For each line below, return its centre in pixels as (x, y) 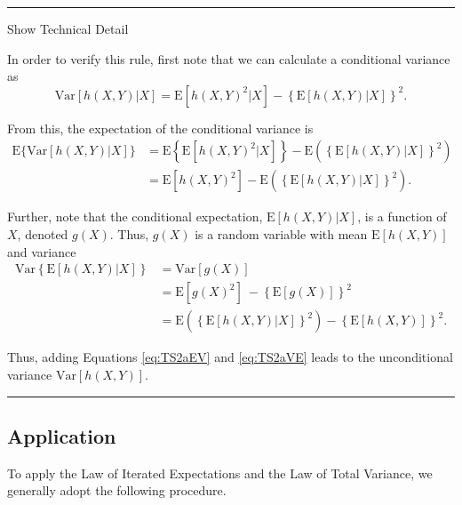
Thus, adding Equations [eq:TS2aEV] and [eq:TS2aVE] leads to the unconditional (230, 357)
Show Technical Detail (68, 28)
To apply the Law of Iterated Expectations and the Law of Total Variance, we (220, 473)
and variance (42, 251)
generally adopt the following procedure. (117, 490)
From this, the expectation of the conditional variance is (160, 128)
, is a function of (402, 216)
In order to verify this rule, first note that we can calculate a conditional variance (229, 58)
